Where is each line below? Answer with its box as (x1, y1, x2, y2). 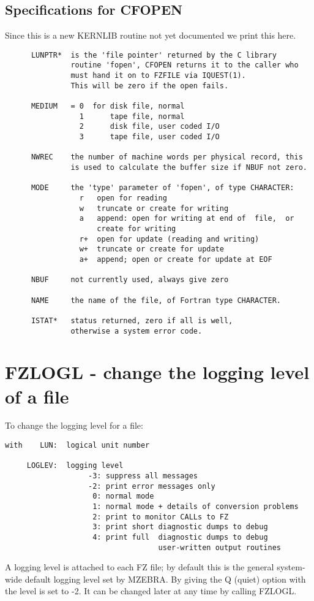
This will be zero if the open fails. (70, 81, 229, 90)
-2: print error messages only (88, 481, 215, 491)
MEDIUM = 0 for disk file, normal (31, 102, 185, 111)
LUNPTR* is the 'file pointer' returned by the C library (31, 50, 277, 59)
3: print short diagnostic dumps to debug (92, 523, 268, 532)
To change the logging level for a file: (5, 419, 143, 432)
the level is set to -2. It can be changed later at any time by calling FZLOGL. (5, 584, 297, 597)
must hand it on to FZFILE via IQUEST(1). (70, 71, 246, 80)
